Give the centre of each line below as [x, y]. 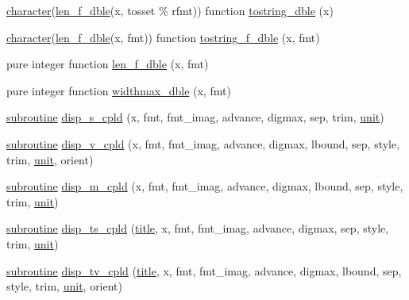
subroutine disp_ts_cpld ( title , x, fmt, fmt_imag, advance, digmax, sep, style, [198, 228]
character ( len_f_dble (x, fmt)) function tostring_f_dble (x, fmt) [163, 37]
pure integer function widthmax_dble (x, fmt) [119, 90]
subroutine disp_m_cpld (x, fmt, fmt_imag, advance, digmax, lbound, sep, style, [205, 186]
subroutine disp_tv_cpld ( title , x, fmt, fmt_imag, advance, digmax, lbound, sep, [204, 270]
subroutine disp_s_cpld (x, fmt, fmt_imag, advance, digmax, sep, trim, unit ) [195, 117]
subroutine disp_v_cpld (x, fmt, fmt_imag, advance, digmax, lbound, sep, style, [203, 143]
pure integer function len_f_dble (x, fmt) [108, 64]
